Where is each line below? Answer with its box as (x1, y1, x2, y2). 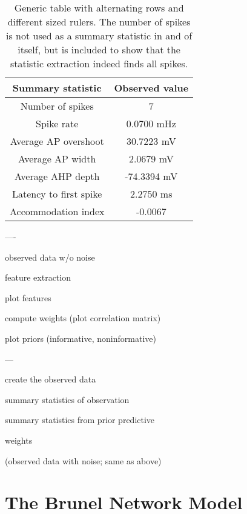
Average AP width (18, 152, 96, 165)
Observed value (114, 81, 189, 95)
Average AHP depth (15, 169, 100, 183)
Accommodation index (10, 204, 105, 218)
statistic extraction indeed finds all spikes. (10, 56, 188, 70)
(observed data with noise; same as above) (5, 454, 162, 467)
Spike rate (36, 116, 79, 130)
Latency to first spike (12, 187, 102, 201)
